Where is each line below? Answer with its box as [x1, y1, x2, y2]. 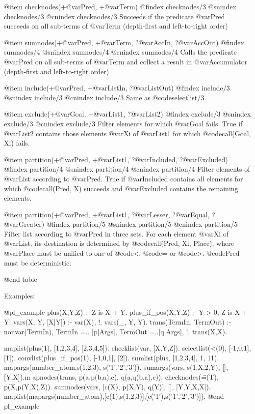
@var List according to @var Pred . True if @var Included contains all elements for [4, 173, 243, 183]
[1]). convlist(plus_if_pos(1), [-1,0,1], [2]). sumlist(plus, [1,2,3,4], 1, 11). [4, 352, 219, 362]
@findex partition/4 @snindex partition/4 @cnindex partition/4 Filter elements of [4, 164, 250, 174]
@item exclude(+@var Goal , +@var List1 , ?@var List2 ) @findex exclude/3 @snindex [4, 109, 251, 119]
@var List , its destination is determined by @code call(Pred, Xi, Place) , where [4, 238, 234, 248]
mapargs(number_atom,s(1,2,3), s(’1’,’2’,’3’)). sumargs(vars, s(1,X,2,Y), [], [4, 362, 228, 372]
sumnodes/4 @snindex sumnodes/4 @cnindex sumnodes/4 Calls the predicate [4, 47, 237, 57]
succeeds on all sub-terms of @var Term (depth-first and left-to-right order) [4, 21, 228, 31]
